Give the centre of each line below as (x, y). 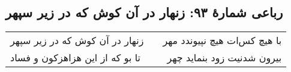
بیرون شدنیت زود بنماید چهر (224, 58)
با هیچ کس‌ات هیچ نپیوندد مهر (222, 40)
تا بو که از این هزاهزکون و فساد (76, 58)
